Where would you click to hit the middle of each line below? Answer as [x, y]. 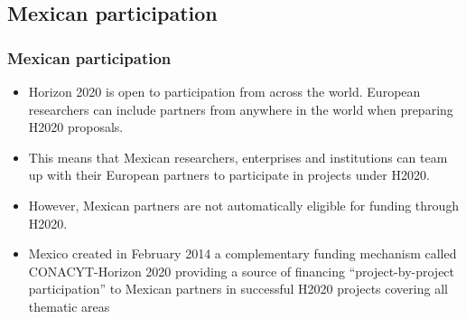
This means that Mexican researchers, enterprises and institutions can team [238, 157]
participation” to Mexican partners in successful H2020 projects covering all [238, 289]
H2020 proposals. [76, 127]
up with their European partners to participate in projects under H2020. [229, 175]
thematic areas [69, 306]
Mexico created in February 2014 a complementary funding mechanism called [242, 253]
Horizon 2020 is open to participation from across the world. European [224, 91]
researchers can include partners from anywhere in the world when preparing [241, 109]
